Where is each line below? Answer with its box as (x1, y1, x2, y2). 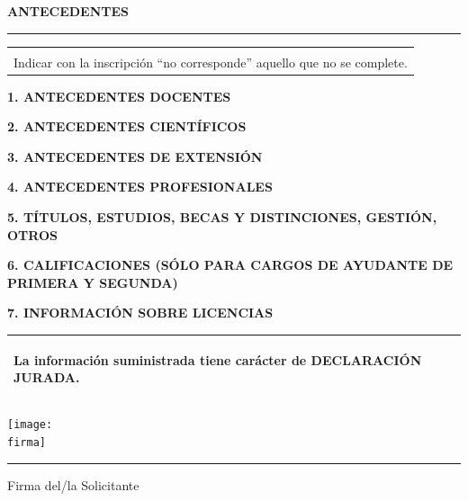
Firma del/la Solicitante (7, 475, 139, 494)
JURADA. (13, 368, 80, 387)
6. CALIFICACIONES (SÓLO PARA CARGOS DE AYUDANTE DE (7, 255, 454, 274)
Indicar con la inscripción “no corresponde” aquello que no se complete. (13, 52, 408, 71)
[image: (7, 418, 53, 432)
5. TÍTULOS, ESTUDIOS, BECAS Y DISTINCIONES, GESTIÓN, (7, 208, 437, 227)
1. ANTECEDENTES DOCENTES (7, 86, 231, 105)
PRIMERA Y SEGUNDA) (7, 273, 178, 291)
